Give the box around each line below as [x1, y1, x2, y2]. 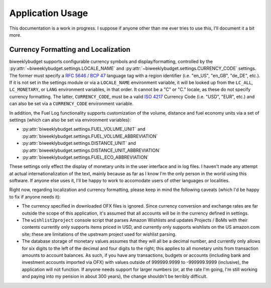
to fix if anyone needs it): [9, 194, 61, 200]
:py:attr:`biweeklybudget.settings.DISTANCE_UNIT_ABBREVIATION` [22, 147, 161, 153]
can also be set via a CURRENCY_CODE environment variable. [9, 101, 134, 107]
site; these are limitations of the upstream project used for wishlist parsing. [22, 231, 177, 237]
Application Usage [9, 8, 88, 19]
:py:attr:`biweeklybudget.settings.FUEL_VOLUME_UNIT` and [22, 126, 146, 132]
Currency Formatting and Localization [9, 45, 130, 54]
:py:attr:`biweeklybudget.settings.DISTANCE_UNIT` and [22, 140, 137, 146]
